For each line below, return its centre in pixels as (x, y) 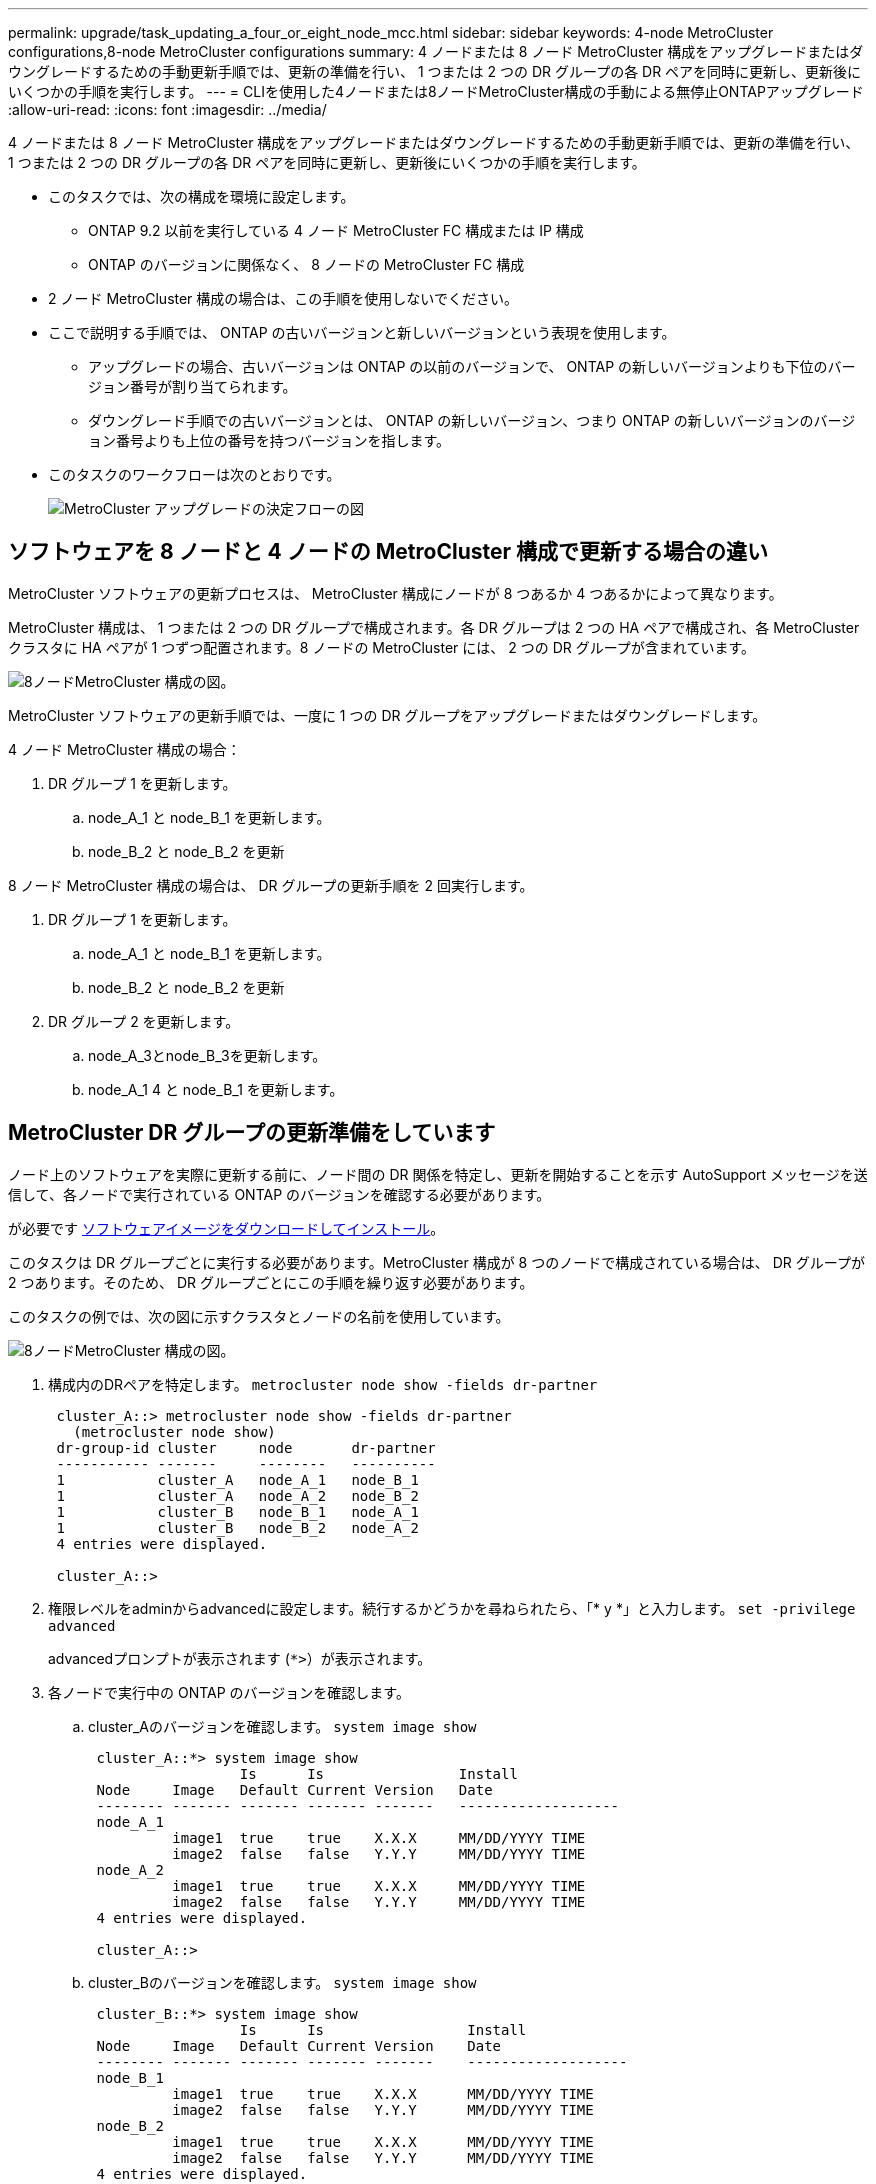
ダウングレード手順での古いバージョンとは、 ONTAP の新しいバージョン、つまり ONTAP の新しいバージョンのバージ (472, 420)
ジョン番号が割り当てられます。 (192, 386)
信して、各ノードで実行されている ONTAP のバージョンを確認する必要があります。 (279, 1194)
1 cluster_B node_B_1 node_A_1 (237, 1511)
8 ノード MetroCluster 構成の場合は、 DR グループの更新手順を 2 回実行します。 (271, 885)
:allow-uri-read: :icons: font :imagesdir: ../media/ (167, 109)
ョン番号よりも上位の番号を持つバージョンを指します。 (269, 440)
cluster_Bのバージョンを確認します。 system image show (282, 1982)
